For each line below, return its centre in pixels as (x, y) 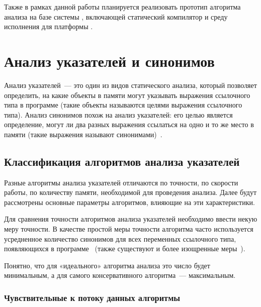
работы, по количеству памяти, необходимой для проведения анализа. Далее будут (130, 192)
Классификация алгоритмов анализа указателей (122, 161)
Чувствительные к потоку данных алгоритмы (92, 297)
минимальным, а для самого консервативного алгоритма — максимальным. (120, 275)
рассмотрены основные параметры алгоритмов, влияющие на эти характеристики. (129, 202)
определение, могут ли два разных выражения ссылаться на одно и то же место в (129, 124)
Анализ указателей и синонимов (109, 61)
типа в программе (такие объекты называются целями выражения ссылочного (123, 105)
